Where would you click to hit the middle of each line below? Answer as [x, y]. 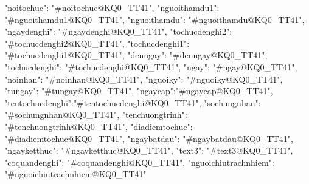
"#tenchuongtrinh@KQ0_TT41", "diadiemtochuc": [99, 126]
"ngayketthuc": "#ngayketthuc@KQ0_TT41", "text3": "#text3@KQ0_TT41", [149, 150]
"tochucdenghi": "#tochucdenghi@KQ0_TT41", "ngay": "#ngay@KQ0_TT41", [151, 66]
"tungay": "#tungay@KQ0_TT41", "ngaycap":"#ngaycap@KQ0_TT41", [139, 91]
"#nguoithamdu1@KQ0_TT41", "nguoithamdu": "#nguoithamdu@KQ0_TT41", [154, 19]
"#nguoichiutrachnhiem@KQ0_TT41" [75, 174]
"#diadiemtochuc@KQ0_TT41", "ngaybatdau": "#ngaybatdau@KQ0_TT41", [149, 138]
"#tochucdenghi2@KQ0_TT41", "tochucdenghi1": [97, 43]
